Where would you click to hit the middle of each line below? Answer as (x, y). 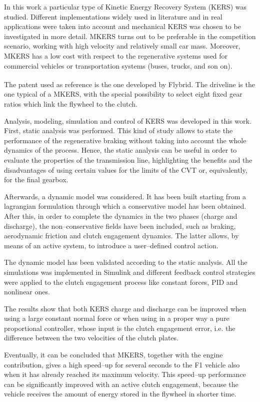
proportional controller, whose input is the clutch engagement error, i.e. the (120, 328)
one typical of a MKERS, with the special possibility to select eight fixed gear (123, 94)
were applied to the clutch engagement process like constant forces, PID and (121, 282)
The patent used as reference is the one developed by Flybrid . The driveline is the (129, 84)
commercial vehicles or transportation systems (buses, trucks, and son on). (118, 65)
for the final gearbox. (36, 179)
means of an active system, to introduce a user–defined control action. (111, 245)
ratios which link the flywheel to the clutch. (71, 104)
